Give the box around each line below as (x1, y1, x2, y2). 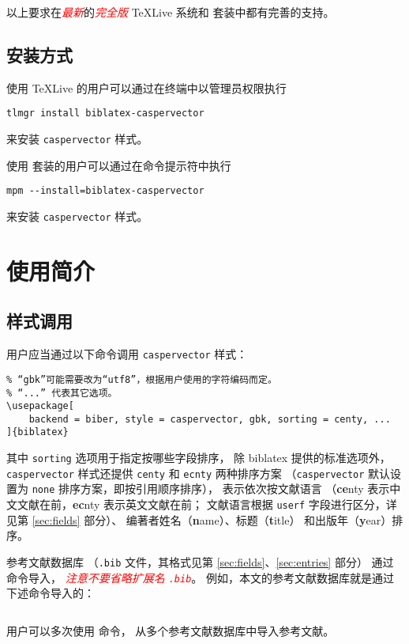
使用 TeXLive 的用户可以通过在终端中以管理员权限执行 (6, 79, 287, 96)
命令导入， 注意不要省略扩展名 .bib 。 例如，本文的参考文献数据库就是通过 (6, 569, 394, 585)
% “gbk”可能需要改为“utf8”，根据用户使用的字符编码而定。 (6, 373, 277, 385)
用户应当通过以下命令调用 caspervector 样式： (6, 346, 248, 362)
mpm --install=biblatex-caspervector (6, 185, 204, 197)
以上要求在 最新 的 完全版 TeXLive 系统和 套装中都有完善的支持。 (6, 4, 335, 20)
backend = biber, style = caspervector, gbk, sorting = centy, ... (28, 413, 391, 425)
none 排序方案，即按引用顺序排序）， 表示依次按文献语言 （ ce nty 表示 (32, 480, 390, 497)
